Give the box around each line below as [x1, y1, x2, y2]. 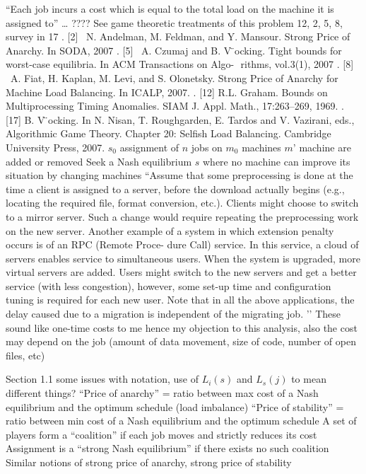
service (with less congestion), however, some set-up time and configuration [6, 278, 331, 293]
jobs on [191, 139, 223, 154]
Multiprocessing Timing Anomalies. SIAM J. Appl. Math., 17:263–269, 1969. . [6, 98, 344, 113]
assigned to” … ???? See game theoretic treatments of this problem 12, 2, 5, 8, [6, 15, 343, 30]
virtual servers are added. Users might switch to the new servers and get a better [6, 265, 357, 279]
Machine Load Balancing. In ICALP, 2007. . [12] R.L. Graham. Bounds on [6, 84, 328, 99]
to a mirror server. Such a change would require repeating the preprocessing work [6, 209, 359, 224]
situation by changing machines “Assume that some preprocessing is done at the [6, 168, 353, 183]
